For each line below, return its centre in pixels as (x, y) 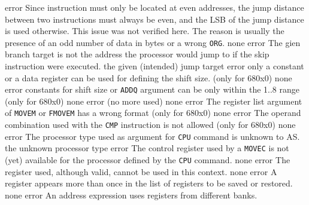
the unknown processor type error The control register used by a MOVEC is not (147, 148)
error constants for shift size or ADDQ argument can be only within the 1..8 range (152, 89)
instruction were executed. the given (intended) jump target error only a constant (154, 66)
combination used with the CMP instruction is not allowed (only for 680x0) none (150, 125)
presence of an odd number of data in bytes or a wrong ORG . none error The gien (153, 42)
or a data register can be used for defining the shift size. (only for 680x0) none (149, 77)
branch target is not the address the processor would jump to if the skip (137, 54)
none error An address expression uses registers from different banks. (131, 195)
